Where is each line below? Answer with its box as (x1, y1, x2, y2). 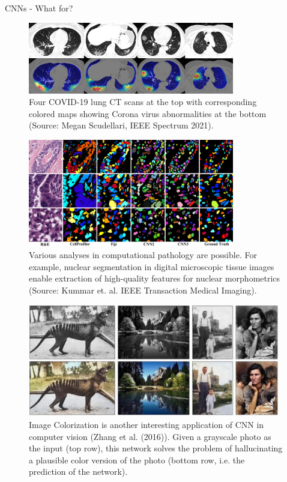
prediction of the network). (29, 465, 128, 478)
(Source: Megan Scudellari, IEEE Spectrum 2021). (29, 119, 214, 131)
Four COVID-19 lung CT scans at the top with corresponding (29, 95, 257, 108)
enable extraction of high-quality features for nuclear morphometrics (29, 272, 280, 285)
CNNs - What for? (5, 2, 73, 14)
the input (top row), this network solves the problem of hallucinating (29, 442, 283, 454)
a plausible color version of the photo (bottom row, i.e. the (29, 453, 245, 466)
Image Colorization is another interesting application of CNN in (29, 418, 264, 431)
